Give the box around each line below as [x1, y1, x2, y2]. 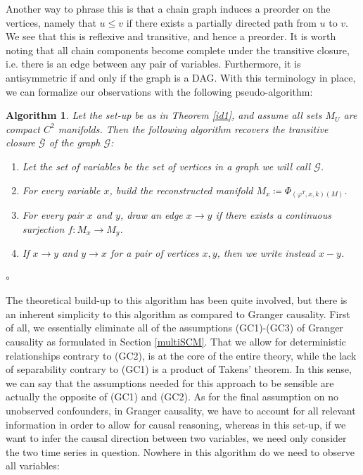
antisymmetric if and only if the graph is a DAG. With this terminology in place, [6, 70, 356, 84]
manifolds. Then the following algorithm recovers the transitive [58, 121, 329, 136]
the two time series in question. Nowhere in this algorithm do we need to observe [6, 444, 355, 459]
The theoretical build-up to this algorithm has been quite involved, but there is [6, 293, 348, 308]
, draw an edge [120, 208, 183, 222]
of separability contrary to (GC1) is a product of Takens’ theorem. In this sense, [6, 362, 352, 376]
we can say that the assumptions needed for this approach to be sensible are [6, 375, 334, 390]
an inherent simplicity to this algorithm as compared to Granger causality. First [6, 306, 350, 321]
